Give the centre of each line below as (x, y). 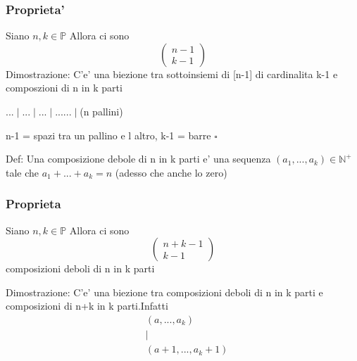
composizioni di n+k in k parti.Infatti (87, 306)
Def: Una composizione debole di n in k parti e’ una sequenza (138, 159)
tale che (23, 172)
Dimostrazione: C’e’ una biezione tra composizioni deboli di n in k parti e (164, 292)
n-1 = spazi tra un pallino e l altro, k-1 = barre (108, 135)
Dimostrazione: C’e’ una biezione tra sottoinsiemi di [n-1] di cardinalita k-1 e (172, 74)
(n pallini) (101, 111)
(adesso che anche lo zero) (171, 172)
